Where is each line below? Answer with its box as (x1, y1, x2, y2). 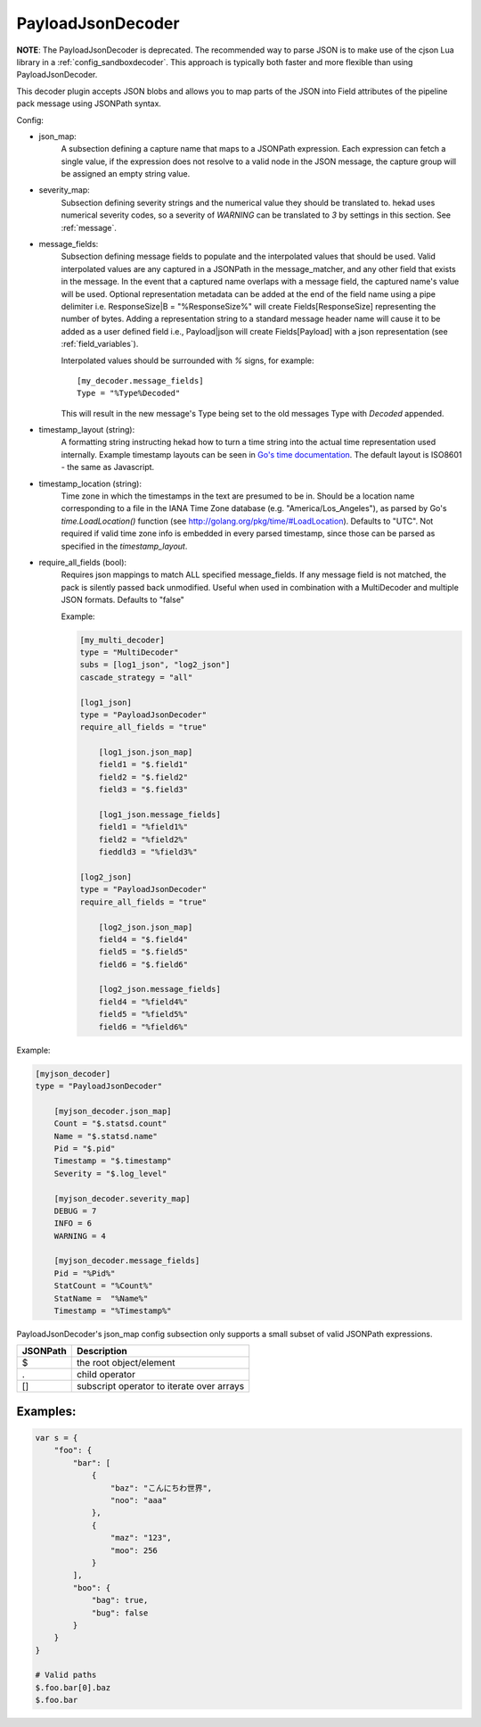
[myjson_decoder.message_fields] (53, 1256, 200, 1266)
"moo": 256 (110, 1545, 158, 1556)
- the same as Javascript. (61, 462, 155, 473)
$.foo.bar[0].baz (35, 1682, 111, 1692)
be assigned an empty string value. (61, 169, 191, 179)
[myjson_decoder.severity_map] (53, 1194, 191, 1203)
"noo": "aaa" (110, 1495, 167, 1505)
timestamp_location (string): (38, 478, 143, 489)
